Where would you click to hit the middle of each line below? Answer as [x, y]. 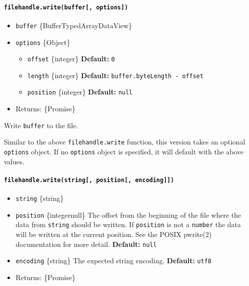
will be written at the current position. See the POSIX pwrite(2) [114, 234]
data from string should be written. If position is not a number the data [128, 224]
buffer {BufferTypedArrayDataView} [74, 25]
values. [14, 161]
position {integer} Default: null [80, 92]
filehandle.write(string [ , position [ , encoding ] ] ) [89, 180]
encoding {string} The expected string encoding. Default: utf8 [113, 261]
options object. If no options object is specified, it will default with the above [124, 152]
